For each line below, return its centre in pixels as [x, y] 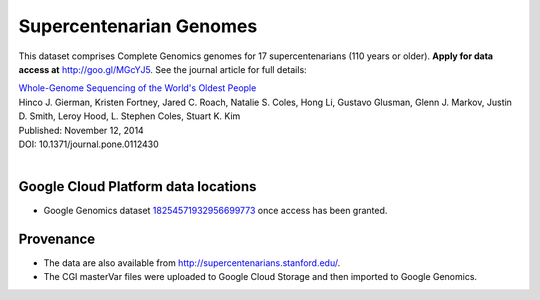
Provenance [57, 239]
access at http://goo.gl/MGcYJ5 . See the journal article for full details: [162, 69]
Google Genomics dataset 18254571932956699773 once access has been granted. [215, 211]
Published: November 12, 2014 [81, 130]
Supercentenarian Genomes [138, 26]
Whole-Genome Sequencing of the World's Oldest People [137, 88]
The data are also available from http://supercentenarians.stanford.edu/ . [192, 263]
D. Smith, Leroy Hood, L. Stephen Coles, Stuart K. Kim [129, 116]
